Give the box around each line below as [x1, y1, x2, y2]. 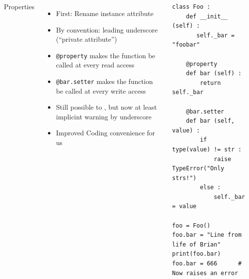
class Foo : [172, 3, 211, 10]
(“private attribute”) [56, 34, 117, 44]
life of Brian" [172, 241, 221, 248]
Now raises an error [172, 269, 238, 277]
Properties [4, 1, 34, 11]
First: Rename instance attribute [56, 8, 154, 18]
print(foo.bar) [172, 250, 221, 258]
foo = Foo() [172, 222, 211, 229]
